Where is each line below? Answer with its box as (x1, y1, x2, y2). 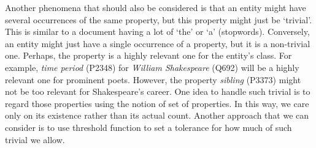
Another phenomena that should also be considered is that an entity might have (5, 1, 306, 13)
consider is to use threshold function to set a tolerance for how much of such (5, 120, 292, 133)
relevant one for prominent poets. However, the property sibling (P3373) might (5, 73, 301, 86)
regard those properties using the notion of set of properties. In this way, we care (5, 97, 309, 109)
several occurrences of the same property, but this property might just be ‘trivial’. (5, 13, 312, 26)
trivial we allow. (5, 133, 65, 146)
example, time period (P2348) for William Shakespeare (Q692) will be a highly (5, 61, 299, 73)
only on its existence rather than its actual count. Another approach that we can (5, 109, 309, 122)
